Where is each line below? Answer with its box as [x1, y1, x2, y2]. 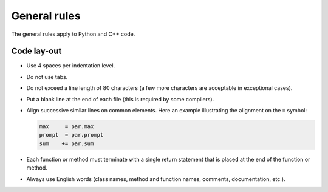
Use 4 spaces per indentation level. [26, 62, 115, 69]
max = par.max [39, 123, 94, 130]
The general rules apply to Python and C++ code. [11, 30, 135, 38]
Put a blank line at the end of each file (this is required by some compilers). [26, 95, 214, 103]
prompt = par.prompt [39, 131, 104, 139]
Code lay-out [11, 46, 62, 57]
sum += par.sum [39, 140, 94, 147]
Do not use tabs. [26, 73, 68, 80]
